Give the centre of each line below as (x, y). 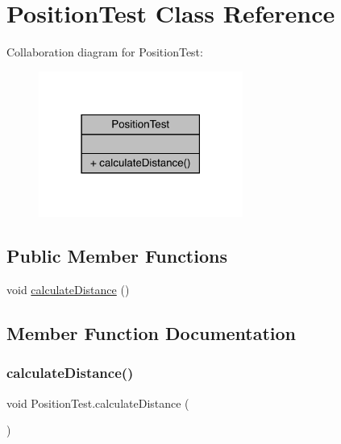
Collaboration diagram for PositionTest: (105, 52)
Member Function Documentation (152, 332)
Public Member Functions (117, 256)
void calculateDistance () (68, 289)
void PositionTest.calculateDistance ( (98, 403)
